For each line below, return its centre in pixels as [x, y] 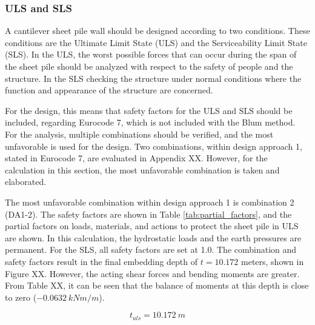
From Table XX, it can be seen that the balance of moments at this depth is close [157, 285]
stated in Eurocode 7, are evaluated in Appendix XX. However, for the [136, 158]
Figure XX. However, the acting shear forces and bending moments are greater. [152, 273]
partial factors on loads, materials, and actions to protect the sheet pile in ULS [152, 226]
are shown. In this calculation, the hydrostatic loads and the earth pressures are [153, 237]
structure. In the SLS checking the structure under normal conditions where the [153, 78]
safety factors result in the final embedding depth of [101, 261]
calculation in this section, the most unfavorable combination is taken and [142, 169]
